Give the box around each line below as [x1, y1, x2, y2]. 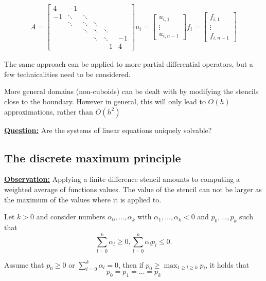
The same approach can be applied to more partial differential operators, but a [4, 59, 253, 69]
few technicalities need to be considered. [4, 68, 131, 79]
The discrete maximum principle [4, 149, 181, 165]
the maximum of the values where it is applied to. [4, 194, 162, 204]
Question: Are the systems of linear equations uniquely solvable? [4, 124, 212, 135]
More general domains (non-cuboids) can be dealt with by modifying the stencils [4, 86, 259, 97]
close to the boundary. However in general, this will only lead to [4, 96, 206, 106]
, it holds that [205, 259, 250, 270]
